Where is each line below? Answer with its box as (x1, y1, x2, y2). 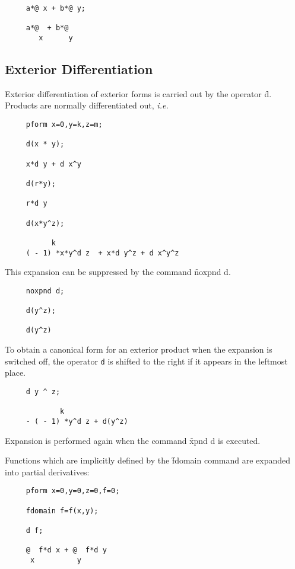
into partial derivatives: (5, 465, 90, 478)
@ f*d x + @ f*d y (26, 546, 107, 555)
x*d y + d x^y (26, 159, 81, 168)
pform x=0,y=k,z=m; (26, 120, 103, 129)
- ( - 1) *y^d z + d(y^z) (26, 417, 128, 426)
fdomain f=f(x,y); (26, 506, 99, 515)
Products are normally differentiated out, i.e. (5, 99, 169, 111)
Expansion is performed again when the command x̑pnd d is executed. (5, 434, 261, 446)
